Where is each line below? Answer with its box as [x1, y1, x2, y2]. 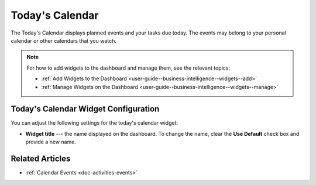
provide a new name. [25, 138, 76, 146]
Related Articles [11, 154, 71, 163]
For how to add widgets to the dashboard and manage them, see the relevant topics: [26, 64, 231, 71]
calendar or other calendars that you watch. [11, 37, 117, 44]
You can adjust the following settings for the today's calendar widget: [11, 119, 178, 126]
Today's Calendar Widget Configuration [11, 104, 160, 114]
